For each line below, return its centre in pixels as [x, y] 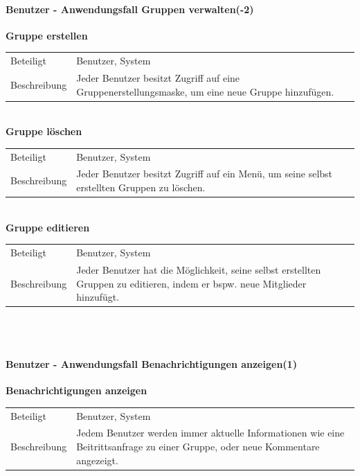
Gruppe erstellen [47, 35]
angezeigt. [97, 460]
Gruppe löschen [44, 131]
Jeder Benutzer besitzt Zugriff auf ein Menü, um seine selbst [205, 174]
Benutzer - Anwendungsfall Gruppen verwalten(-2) [130, 9]
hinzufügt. [98, 297]
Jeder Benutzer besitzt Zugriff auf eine [158, 77]
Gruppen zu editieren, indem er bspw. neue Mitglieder [191, 283]
